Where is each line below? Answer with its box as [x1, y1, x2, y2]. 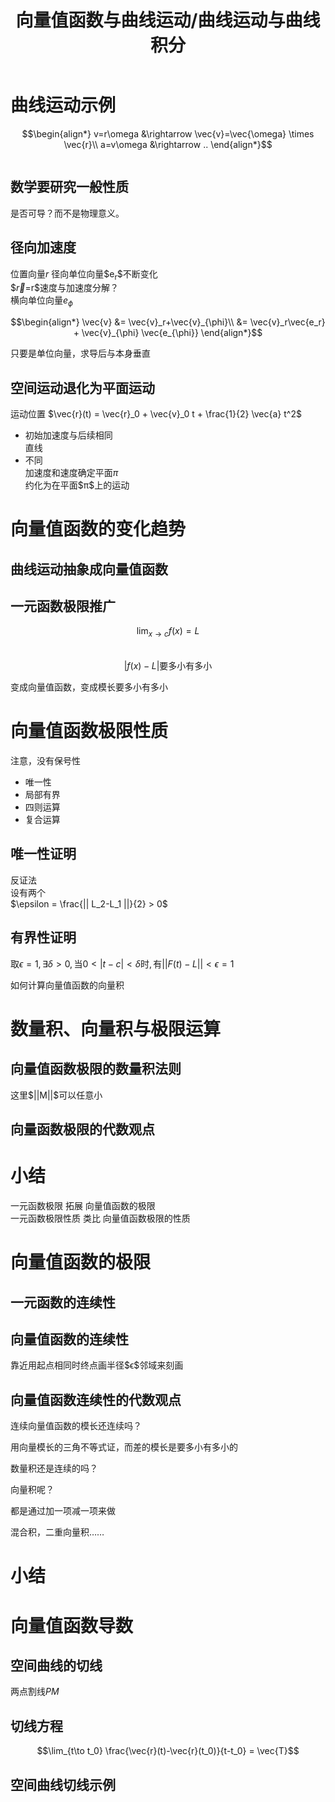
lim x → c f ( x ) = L [136, 625, 200, 640]
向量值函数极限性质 [10, 720, 169, 743]
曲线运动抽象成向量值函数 [10, 561, 168, 578]
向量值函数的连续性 [10, 1331, 129, 1348]
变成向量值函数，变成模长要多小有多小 [10, 681, 168, 693]
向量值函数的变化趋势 [10, 518, 187, 541]
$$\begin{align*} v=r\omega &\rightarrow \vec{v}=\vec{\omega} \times [21, 127, 315, 140]
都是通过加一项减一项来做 [10, 1505, 116, 1517]
